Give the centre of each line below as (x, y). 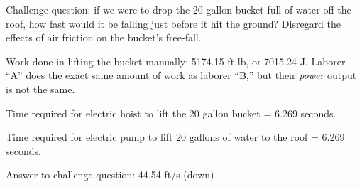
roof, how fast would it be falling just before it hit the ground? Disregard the (174, 23)
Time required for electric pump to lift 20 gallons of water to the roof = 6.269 (175, 137)
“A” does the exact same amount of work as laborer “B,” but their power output (181, 75)
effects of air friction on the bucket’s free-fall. (104, 37)
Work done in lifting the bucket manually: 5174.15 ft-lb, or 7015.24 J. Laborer (176, 61)
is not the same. (40, 89)
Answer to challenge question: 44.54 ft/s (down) (110, 175)
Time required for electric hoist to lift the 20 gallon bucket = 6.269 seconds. (171, 113)
